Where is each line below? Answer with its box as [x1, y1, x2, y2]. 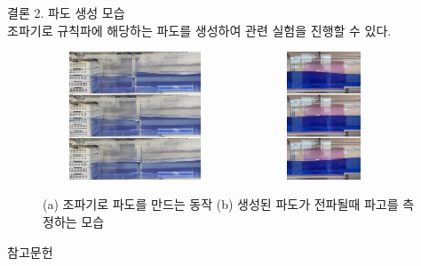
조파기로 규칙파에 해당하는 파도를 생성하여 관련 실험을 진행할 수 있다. [7, 20, 392, 39]
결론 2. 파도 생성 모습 [7, 4, 125, 21]
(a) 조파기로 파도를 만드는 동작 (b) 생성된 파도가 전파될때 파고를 [43, 195, 399, 214]
